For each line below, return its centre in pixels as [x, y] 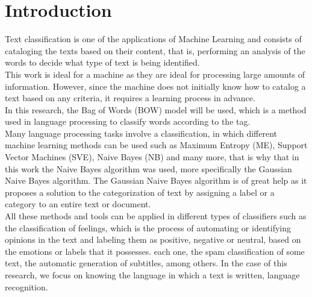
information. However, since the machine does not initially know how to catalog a [155, 86]
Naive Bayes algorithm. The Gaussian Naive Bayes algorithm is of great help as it [156, 180]
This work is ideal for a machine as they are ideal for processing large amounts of [155, 74]
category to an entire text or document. [78, 204]
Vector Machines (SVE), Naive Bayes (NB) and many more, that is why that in [152, 157]
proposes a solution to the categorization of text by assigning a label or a [140, 192]
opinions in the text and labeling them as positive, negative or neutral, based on [153, 239]
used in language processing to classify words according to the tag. [128, 121]
